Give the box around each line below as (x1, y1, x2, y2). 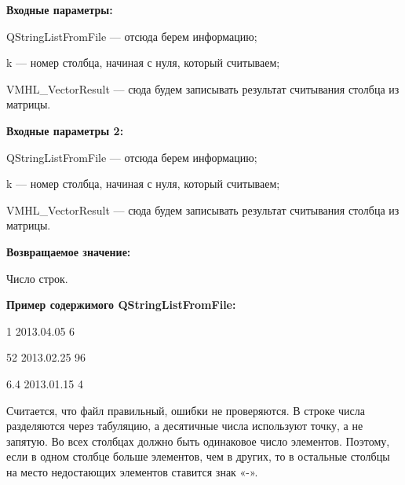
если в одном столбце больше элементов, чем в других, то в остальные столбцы (6, 448, 390, 465)
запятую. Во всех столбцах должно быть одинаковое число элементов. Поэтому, (6, 432, 390, 449)
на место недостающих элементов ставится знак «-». (6, 463, 258, 479)
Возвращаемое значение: (6, 243, 131, 259)
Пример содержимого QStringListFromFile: (6, 296, 236, 313)
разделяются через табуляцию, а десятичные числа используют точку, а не (6, 417, 363, 434)
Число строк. (6, 270, 68, 286)
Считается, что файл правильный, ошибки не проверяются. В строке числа (6, 402, 366, 418)
